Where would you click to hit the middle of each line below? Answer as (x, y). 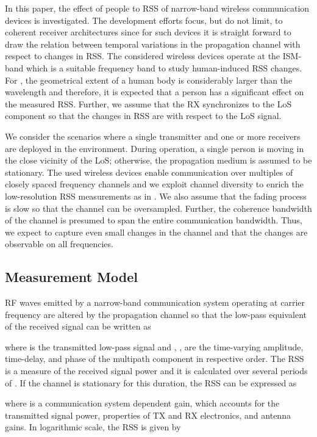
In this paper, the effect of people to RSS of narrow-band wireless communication (157, 8)
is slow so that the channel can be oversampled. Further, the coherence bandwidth (158, 208)
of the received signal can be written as (78, 326)
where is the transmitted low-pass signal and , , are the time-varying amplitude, (154, 346)
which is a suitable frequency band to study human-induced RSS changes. (164, 67)
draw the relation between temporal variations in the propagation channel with (153, 44)
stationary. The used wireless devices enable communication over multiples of (149, 172)
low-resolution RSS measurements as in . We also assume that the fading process (156, 196)
